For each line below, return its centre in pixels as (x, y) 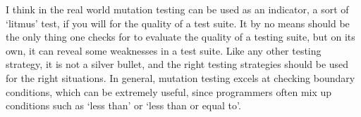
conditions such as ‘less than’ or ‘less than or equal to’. (123, 105)
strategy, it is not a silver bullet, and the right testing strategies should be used (177, 64)
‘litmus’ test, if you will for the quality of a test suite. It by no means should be (178, 23)
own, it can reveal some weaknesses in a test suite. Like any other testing (164, 50)
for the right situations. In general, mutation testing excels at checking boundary (180, 77)
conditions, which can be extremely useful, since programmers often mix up (169, 91)
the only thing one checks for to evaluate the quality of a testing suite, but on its (180, 37)
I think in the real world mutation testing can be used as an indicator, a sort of (177, 9)
